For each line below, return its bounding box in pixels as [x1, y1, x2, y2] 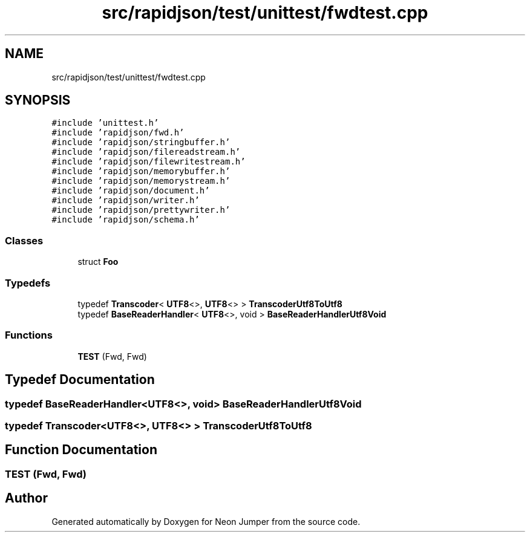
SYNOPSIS [5, 93, 71, 108]
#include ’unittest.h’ [51, 118, 159, 128]
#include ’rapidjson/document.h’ [51, 186, 210, 196]
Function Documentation [5, 442, 157, 458]
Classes [5, 234, 44, 247]
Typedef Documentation [5, 372, 155, 388]
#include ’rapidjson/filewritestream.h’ [51, 157, 246, 167]
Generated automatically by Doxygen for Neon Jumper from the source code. [51, 516, 361, 527]
